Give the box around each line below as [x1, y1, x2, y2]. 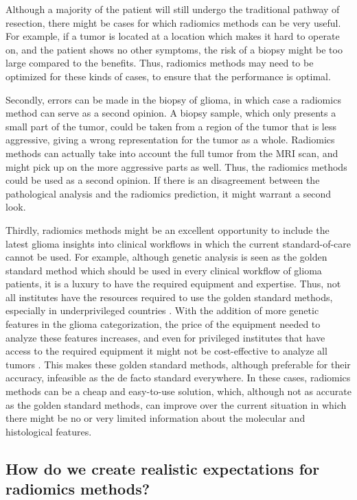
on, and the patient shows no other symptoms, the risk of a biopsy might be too [5, 42, 343, 56]
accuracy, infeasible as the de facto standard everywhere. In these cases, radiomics [5, 370, 351, 385]
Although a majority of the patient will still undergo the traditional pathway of [5, 2, 340, 16]
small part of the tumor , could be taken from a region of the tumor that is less [5, 119, 336, 133]
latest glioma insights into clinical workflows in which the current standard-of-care [5, 236, 352, 250]
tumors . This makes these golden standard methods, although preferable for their [5, 357, 351, 371]
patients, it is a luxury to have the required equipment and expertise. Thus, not [5, 276, 341, 291]
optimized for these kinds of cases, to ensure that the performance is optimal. [5, 69, 331, 83]
